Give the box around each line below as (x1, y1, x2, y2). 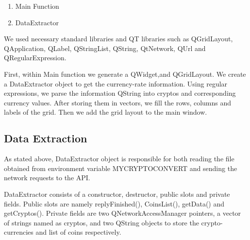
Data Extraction (4, 131, 87, 146)
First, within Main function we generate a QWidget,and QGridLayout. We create (4, 69, 246, 79)
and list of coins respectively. (35, 227, 121, 237)
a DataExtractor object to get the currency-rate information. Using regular (4, 78, 228, 88)
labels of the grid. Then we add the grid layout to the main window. (4, 107, 207, 117)
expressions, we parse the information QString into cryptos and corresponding (4, 88, 236, 98)
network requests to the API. (4, 172, 90, 183)
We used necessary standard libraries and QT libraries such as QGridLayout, (4, 34, 233, 44)
